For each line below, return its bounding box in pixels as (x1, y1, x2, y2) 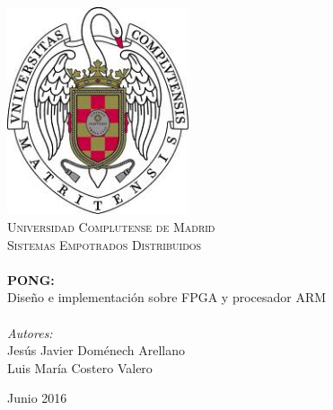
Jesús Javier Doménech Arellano (7, 341, 185, 360)
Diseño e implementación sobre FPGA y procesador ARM (7, 288, 327, 307)
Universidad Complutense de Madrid (7, 217, 215, 236)
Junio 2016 (7, 388, 67, 407)
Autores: (7, 323, 53, 342)
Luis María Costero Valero (7, 358, 153, 377)
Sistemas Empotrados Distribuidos (7, 235, 202, 254)
